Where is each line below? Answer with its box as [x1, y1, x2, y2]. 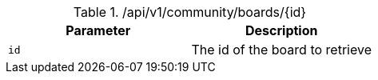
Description [245, 22, 318, 38]
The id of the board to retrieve [191, 42, 372, 58]
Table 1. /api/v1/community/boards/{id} [73, 4, 307, 20]
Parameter [66, 22, 131, 38]
